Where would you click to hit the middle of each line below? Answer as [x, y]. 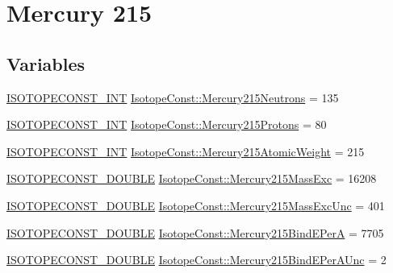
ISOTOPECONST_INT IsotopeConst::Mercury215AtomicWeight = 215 [186, 151]
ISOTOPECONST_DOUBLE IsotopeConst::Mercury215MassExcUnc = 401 [196, 205]
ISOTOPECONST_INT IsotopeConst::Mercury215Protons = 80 [167, 124]
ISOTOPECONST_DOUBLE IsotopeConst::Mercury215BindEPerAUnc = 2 [196, 260]
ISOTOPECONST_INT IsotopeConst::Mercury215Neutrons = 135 [173, 97]
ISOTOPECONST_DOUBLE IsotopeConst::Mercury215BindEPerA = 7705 [195, 232]
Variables [46, 63]
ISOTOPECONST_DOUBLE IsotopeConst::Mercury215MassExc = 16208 [192, 178]
